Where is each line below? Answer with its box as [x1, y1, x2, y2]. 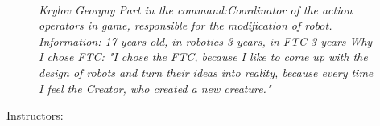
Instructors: [6, 107, 64, 124]
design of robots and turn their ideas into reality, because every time [39, 63, 374, 80]
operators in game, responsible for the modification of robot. [39, 17, 332, 34]
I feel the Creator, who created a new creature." [39, 79, 271, 96]
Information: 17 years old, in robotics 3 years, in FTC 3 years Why [39, 32, 373, 49]
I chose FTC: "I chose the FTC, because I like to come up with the [39, 48, 368, 65]
